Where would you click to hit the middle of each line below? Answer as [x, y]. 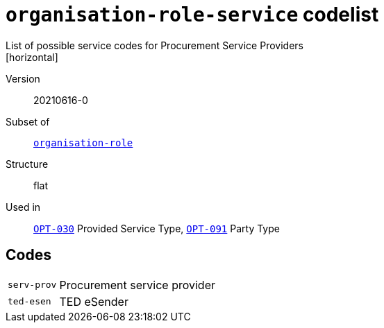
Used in [23, 207]
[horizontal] [32, 57]
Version [23, 78]
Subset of [28, 121]
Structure [27, 164]
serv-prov [32, 285]
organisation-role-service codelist [192, 15]
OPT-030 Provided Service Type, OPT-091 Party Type [157, 228]
